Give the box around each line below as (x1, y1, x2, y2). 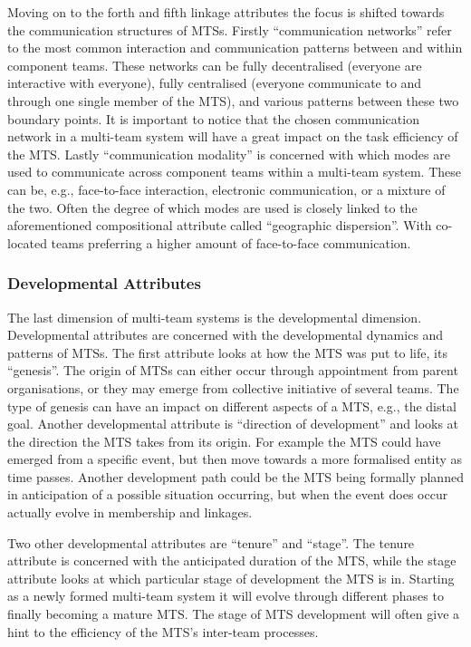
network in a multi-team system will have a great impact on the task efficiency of (7, 127, 458, 146)
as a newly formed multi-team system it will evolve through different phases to (7, 586, 444, 605)
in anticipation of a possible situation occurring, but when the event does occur (7, 485, 448, 504)
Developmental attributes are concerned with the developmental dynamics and (7, 325, 444, 344)
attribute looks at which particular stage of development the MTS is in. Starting (7, 568, 455, 587)
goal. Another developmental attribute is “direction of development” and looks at (7, 414, 459, 433)
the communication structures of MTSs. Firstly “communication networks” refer (7, 20, 452, 39)
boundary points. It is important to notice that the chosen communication (7, 109, 419, 128)
